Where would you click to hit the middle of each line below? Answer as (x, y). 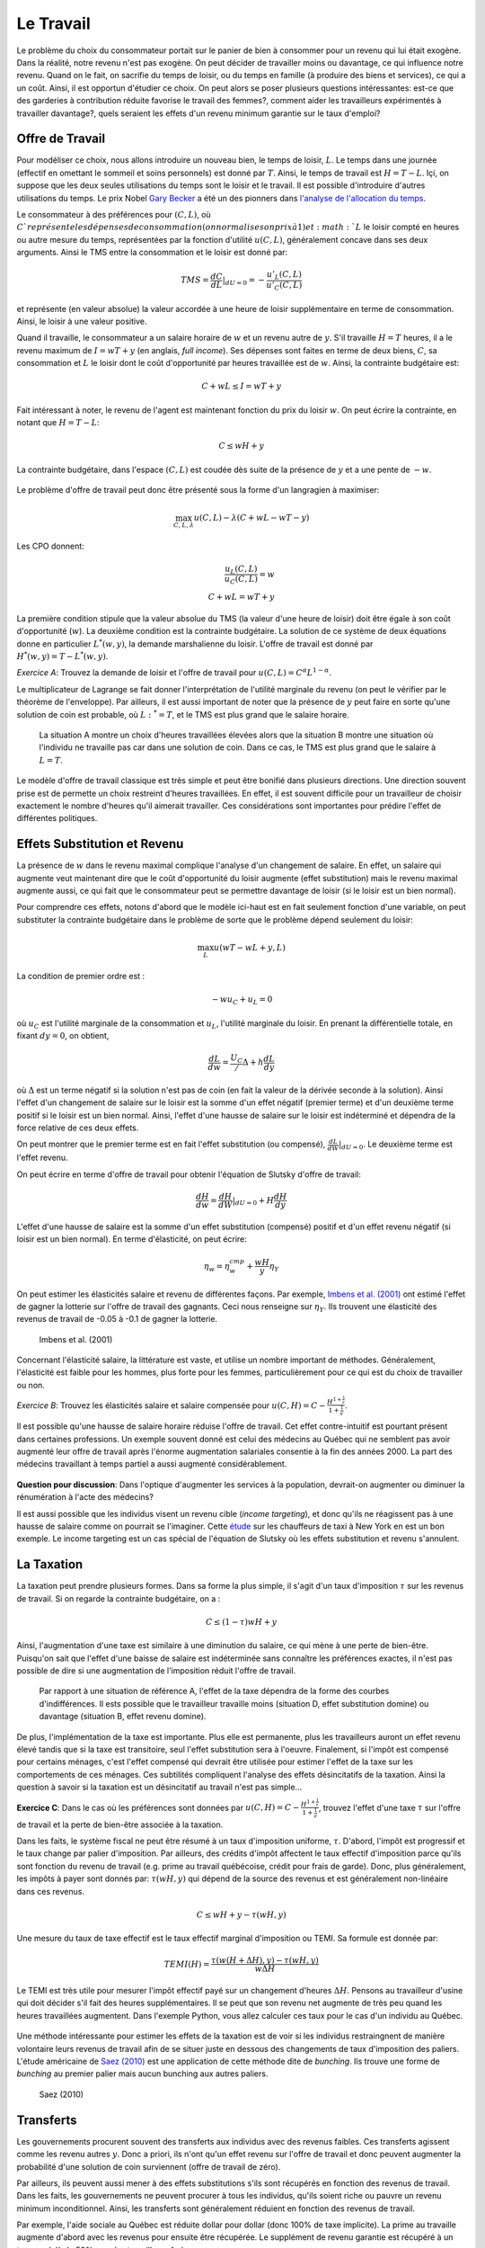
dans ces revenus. (51, 1891)
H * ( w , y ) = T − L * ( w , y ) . (62, 656)
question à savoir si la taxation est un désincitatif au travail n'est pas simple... (159, 1787)
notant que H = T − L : (58, 423)
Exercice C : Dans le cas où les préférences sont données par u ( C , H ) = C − (158, 1807)
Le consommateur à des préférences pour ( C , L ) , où (114, 214)
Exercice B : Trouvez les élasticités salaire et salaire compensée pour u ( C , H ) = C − (171, 1405)
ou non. (31, 1385)
